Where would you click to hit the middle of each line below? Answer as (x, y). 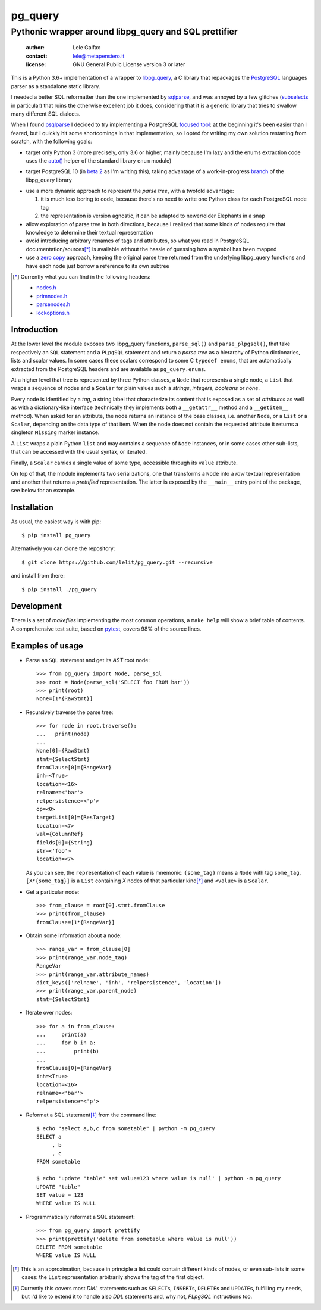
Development (37, 606)
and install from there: (38, 576)
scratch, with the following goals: (51, 141)
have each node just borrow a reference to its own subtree (97, 266)
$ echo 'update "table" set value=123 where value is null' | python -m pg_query (159, 1178)
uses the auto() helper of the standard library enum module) (99, 160)
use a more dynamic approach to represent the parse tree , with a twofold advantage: (130, 191)
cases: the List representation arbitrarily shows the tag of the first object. (113, 1277)
